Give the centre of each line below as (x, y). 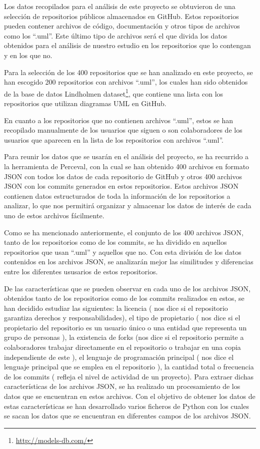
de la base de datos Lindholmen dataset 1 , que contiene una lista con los (114, 93)
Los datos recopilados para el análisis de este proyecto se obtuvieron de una (120, 6)
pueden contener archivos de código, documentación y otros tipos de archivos (122, 26)
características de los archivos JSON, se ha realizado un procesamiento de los (122, 386)
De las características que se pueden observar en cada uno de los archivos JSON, (127, 288)
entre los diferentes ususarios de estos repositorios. (81, 271)
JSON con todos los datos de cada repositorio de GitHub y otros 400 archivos (123, 176)
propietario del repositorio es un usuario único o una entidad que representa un (125, 327)
